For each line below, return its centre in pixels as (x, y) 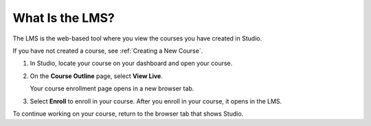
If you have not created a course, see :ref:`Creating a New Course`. (108, 51)
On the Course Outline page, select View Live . (96, 76)
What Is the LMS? (64, 18)
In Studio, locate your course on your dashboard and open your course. (131, 63)
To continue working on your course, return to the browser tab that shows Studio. (128, 114)
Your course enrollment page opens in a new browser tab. (112, 88)
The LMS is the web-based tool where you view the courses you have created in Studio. (137, 38)
